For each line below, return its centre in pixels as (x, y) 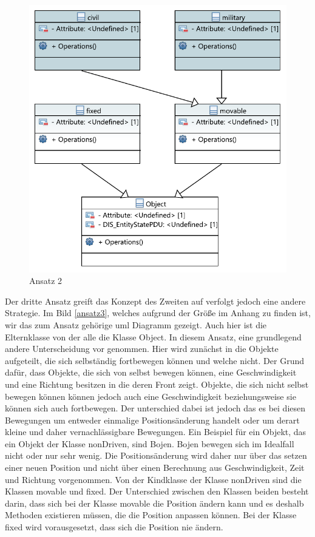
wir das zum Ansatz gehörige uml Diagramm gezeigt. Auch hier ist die (136, 324)
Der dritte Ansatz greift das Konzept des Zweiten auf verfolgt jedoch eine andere (155, 301)
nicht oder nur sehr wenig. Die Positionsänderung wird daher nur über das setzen (156, 455)
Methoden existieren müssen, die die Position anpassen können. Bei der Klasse (151, 515)
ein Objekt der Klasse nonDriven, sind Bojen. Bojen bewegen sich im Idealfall (150, 443)
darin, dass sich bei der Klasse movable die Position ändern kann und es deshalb (154, 503)
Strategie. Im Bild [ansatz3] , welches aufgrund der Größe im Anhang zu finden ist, (158, 313)
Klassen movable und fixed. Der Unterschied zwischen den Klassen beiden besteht (157, 491)
